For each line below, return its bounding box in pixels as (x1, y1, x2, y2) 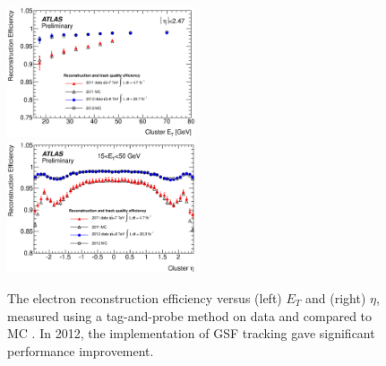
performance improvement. (7, 341, 154, 360)
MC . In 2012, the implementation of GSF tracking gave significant (7, 324, 375, 343)
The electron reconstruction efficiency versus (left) (7, 289, 282, 308)
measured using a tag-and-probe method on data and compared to (7, 306, 373, 325)
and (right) (305, 289, 366, 308)
